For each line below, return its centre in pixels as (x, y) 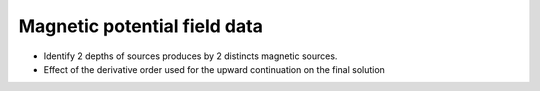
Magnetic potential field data (141, 26)
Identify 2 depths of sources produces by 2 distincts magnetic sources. (190, 56)
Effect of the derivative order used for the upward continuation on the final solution (214, 69)
